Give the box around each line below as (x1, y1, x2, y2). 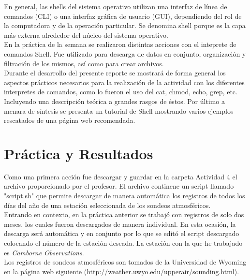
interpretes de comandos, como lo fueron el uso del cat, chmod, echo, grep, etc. (4, 87, 237, 97)
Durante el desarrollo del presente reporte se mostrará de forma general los (4, 68, 226, 78)
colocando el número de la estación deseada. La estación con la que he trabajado (4, 238, 243, 248)
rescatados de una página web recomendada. (4, 115, 135, 125)
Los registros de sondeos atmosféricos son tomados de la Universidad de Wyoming (4, 257, 247, 267)
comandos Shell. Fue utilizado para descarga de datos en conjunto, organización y (4, 48, 246, 59)
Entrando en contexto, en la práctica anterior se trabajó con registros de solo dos (4, 209, 244, 220)
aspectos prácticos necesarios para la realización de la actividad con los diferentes (4, 77, 245, 87)
